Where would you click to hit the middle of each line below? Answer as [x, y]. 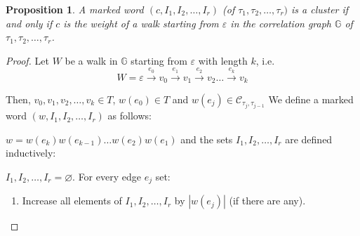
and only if [29, 23]
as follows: [129, 116]
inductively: [31, 153]
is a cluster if [320, 9]
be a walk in [91, 60]
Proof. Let [27, 60]
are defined [309, 139]
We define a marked [311, 99]
